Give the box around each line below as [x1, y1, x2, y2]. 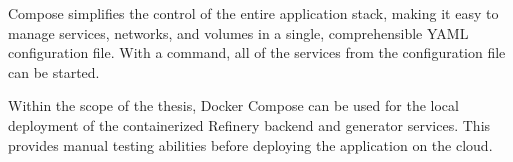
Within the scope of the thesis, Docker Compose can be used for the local [8, 95, 459, 116]
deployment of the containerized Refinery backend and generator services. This [8, 114, 491, 135]
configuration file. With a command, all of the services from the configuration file [8, 42, 506, 63]
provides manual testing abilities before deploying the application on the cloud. [8, 134, 493, 155]
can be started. [8, 61, 100, 82]
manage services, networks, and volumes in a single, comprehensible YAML [8, 22, 469, 43]
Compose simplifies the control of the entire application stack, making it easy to [8, 3, 499, 23]
